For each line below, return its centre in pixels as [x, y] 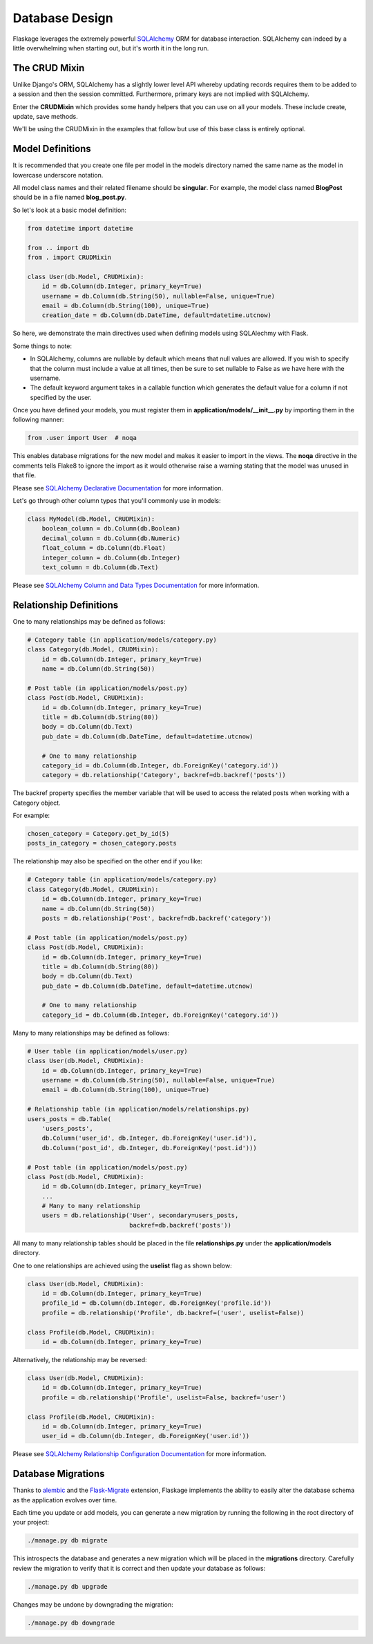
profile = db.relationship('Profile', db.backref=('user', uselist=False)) [173, 1313]
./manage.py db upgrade [68, 1586]
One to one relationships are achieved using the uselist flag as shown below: [122, 1265]
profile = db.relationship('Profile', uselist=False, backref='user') [164, 1397]
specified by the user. [61, 397]
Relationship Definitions [66, 605]
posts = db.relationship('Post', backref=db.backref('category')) [157, 918]
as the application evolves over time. [65, 1500]
